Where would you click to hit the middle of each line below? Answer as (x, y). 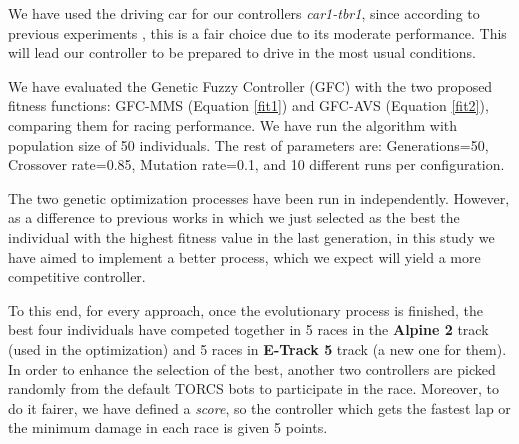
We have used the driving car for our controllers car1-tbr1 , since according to (244, 13)
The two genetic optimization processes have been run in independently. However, (259, 197)
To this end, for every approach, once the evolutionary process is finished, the (246, 309)
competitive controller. (77, 276)
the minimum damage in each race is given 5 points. (168, 427)
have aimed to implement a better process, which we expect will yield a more (244, 256)
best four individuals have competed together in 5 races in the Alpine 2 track (248, 329)
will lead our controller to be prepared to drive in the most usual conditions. (242, 52)
